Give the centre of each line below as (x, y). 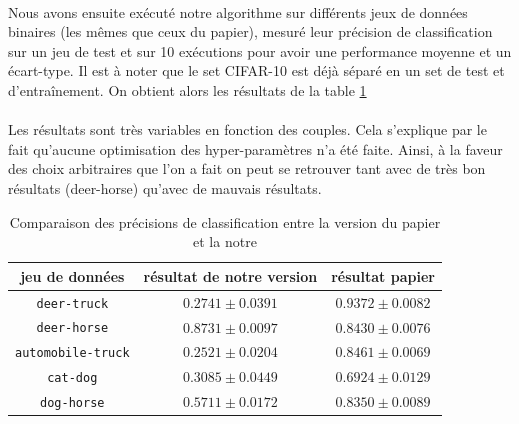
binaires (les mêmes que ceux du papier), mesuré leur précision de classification (250, 31)
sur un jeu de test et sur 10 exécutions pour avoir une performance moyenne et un (260, 50)
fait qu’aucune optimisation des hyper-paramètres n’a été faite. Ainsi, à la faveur (255, 148)
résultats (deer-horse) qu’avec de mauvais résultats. (165, 187)
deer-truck (72, 303)
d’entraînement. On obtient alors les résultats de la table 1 (187, 89)
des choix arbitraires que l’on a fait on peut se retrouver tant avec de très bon (247, 168)
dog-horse (72, 403)
